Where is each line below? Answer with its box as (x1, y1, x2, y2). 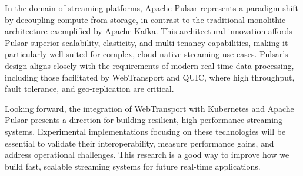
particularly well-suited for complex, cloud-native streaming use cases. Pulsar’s (5, 48, 288, 60)
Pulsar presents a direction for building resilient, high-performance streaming (5, 114, 282, 126)
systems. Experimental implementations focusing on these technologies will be (5, 125, 286, 137)
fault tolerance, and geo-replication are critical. (5, 82, 174, 95)
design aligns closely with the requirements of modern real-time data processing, (5, 59, 294, 71)
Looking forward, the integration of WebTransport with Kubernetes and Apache (5, 102, 294, 114)
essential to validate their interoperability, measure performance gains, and (5, 137, 274, 149)
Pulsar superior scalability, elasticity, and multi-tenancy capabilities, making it (5, 36, 288, 48)
